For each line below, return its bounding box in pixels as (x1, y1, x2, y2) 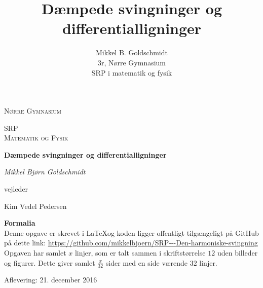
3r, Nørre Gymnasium (97, 57, 166, 67)
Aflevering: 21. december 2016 (4, 274, 97, 285)
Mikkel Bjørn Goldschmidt (4, 166, 86, 177)
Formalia (4, 218, 35, 228)
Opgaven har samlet (4, 247, 66, 258)
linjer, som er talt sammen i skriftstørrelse (74, 247, 206, 258)
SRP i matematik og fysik (91, 67, 172, 78)
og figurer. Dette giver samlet (4, 257, 95, 268)
